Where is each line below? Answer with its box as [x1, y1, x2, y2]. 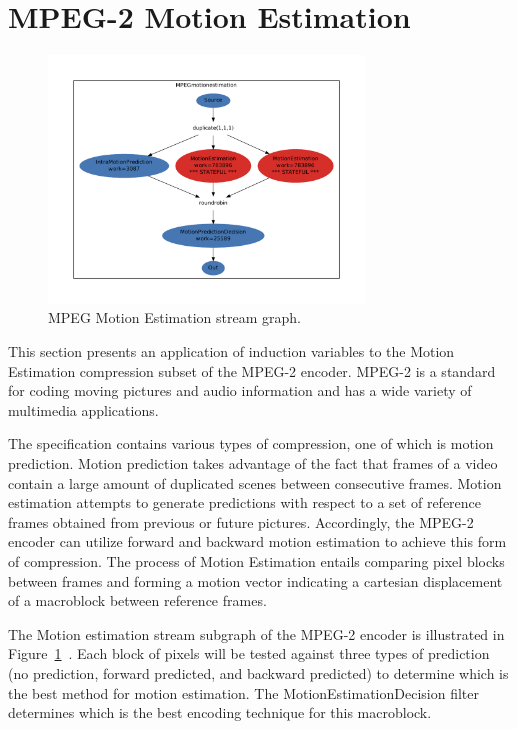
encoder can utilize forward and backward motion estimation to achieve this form [8, 531, 507, 552]
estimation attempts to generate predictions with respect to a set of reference [8, 492, 482, 513]
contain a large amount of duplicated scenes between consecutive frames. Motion [8, 472, 502, 493]
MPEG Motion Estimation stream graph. [48, 307, 301, 328]
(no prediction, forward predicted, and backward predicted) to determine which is [8, 662, 509, 683]
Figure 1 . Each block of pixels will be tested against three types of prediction [8, 643, 490, 664]
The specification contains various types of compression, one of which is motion [8, 433, 494, 454]
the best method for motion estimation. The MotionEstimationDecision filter [8, 682, 479, 703]
